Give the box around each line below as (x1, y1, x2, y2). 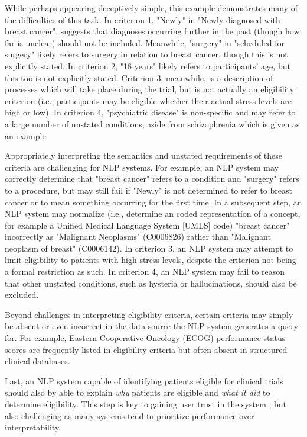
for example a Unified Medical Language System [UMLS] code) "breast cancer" (5, 218, 290, 231)
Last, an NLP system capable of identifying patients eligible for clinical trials (5, 374, 283, 387)
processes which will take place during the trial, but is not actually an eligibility (5, 83, 295, 95)
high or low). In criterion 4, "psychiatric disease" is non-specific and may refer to (5, 106, 296, 118)
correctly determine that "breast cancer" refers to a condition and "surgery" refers (5, 172, 299, 185)
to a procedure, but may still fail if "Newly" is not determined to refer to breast (5, 184, 292, 196)
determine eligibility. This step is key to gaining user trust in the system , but (5, 398, 287, 410)
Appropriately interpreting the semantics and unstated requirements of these (5, 149, 283, 162)
